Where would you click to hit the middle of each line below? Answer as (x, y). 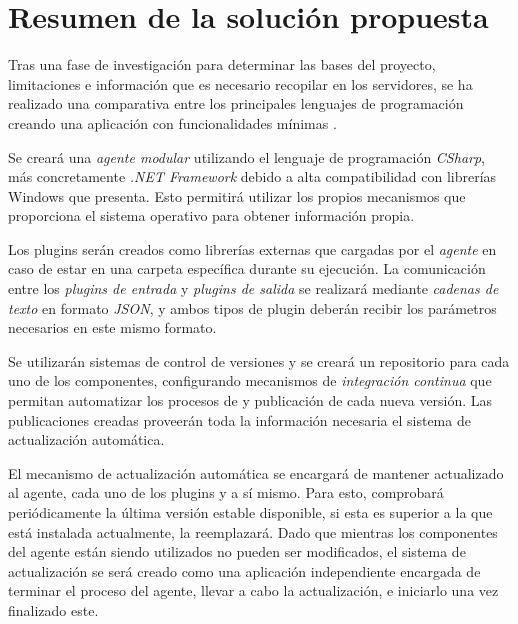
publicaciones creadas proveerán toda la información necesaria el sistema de (239, 419)
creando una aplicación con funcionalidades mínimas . (172, 122)
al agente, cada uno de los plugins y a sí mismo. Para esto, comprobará (226, 492)
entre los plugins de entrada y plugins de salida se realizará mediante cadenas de (253, 288)
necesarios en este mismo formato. (112, 327)
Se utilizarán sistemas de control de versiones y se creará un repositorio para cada (259, 360)
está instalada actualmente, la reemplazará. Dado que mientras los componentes (253, 531)
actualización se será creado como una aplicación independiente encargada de (244, 570)
